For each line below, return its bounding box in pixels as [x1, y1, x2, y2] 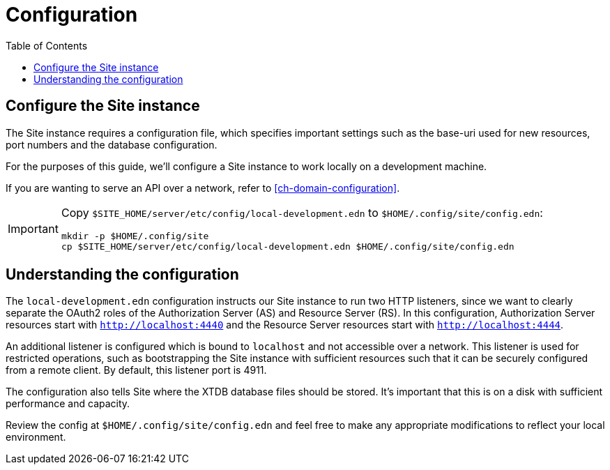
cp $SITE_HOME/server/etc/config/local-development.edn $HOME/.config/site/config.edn [61, 241, 514, 252]
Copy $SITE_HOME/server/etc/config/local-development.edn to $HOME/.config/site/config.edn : [61, 205, 543, 220]
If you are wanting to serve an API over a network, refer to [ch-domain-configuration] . [6, 181, 400, 194]
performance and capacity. [6, 397, 130, 410]
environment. [6, 431, 66, 444]
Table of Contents [6, 39, 88, 52]
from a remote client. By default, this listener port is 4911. [6, 364, 267, 377]
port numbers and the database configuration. [6, 138, 218, 151]
